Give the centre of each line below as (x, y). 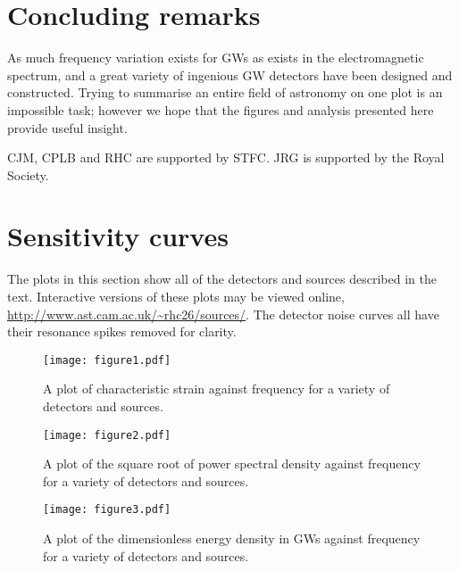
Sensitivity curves (118, 236)
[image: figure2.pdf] (107, 435)
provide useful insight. (67, 127)
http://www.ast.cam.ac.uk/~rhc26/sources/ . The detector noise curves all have (223, 314)
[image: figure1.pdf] (107, 360)
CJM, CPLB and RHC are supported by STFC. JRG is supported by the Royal (226, 157)
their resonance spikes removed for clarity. (122, 331)
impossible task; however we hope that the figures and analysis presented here (221, 109)
